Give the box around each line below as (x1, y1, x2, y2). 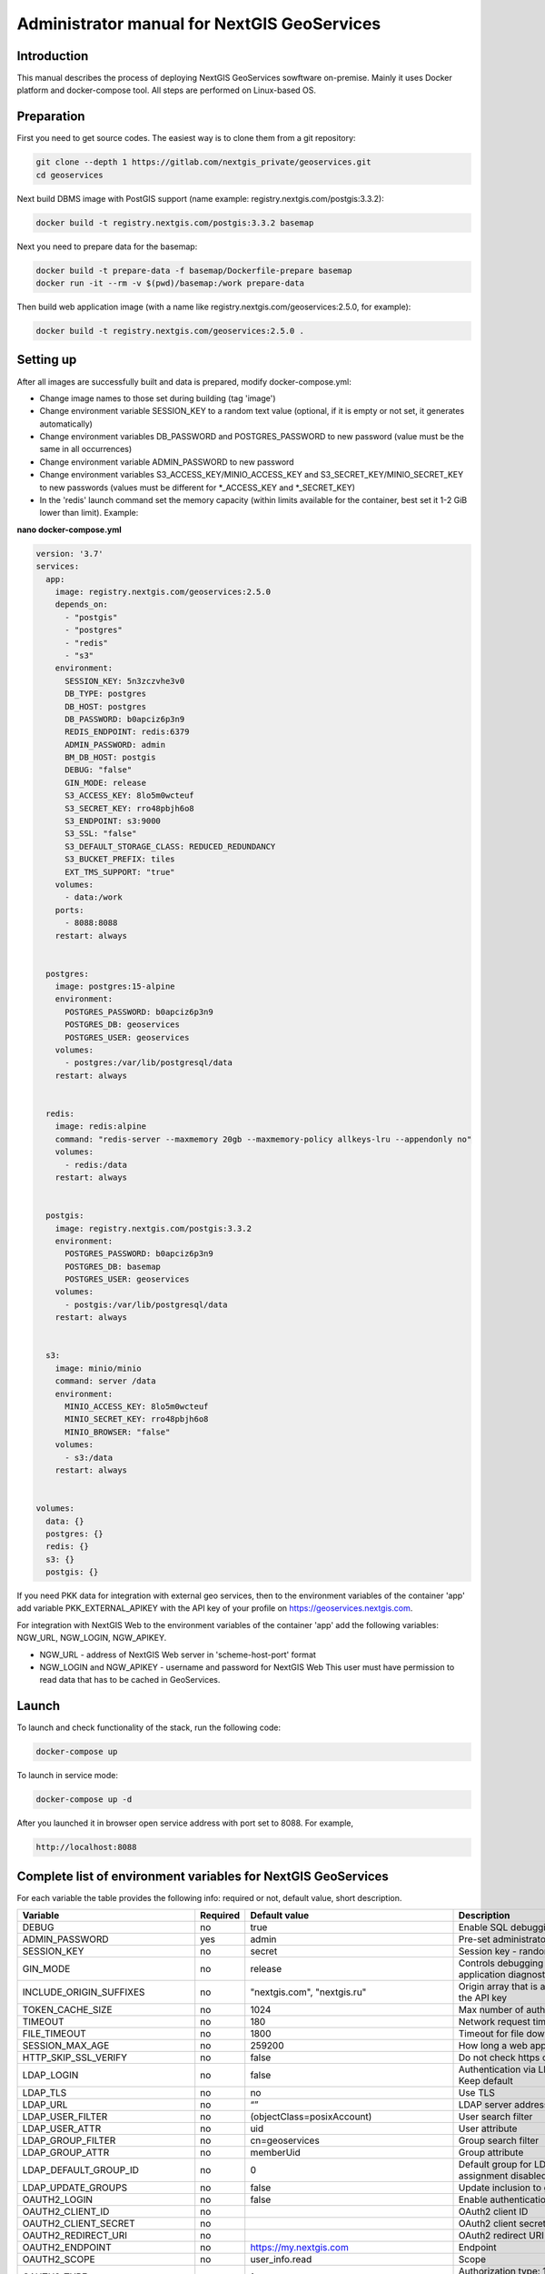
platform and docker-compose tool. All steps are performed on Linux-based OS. (16, 85, 317, 96)
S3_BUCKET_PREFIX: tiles (64, 854, 176, 864)
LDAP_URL (22, 2098, 68, 2111)
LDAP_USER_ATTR (22, 2122, 102, 2135)
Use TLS (458, 2087, 495, 2099)
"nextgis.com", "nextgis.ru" (250, 1986, 367, 1998)
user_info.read (250, 2253, 312, 2266)
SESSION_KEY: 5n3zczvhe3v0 (64, 676, 185, 686)
